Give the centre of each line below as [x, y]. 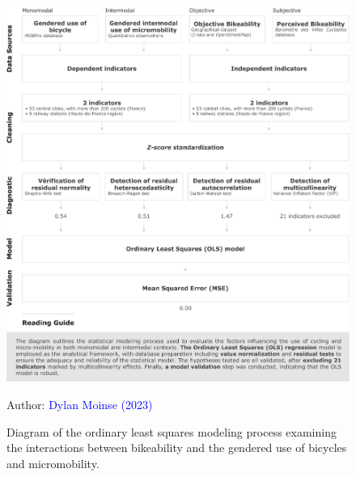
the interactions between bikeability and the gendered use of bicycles [177, 447]
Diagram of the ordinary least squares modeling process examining [172, 431]
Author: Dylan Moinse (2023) [80, 404]
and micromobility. [53, 463]
